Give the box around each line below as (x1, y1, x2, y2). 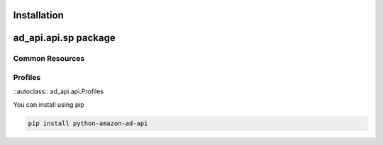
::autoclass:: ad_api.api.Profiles (13, 87, 104, 95)
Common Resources (13, 54, 85, 64)
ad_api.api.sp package (13, 32, 116, 44)
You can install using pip (13, 100, 84, 109)
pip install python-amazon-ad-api (28, 119, 148, 127)
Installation (13, 9, 64, 21)
